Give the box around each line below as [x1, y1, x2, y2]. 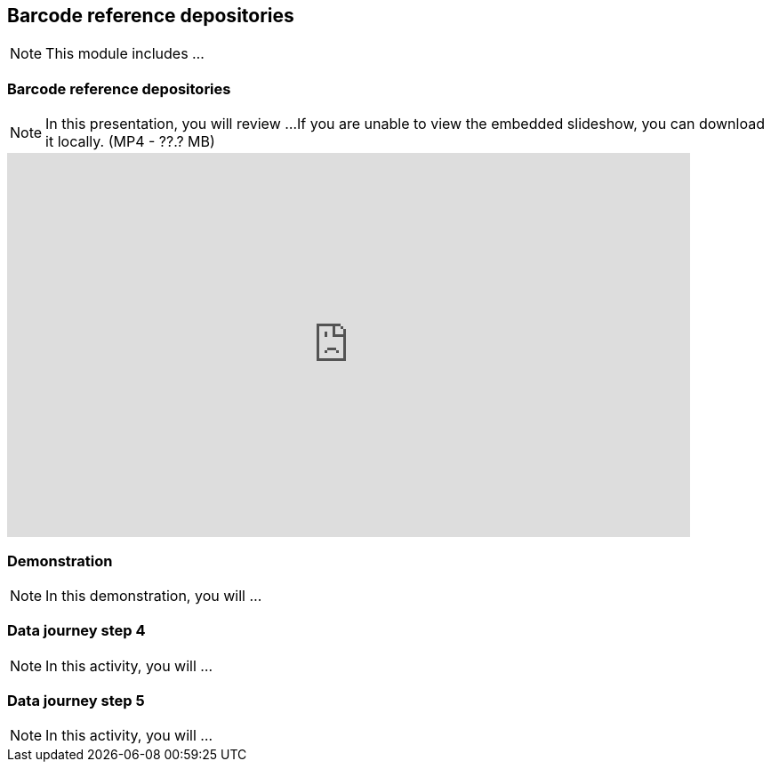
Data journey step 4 [7, 621, 146, 640]
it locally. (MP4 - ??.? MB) [45, 132, 215, 151]
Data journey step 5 [7, 692, 145, 710]
